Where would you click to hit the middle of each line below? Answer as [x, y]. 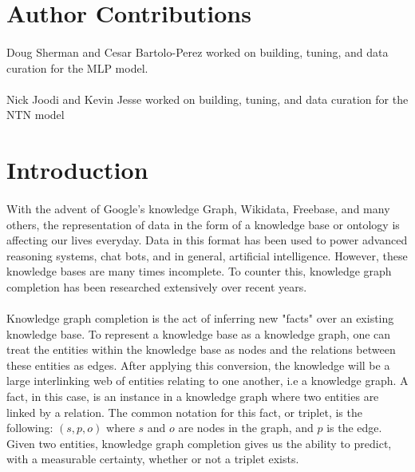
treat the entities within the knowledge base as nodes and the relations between [201, 349]
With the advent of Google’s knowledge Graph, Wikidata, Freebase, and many [198, 208]
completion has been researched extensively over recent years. [157, 286]
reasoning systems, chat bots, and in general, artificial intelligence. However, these [207, 255]
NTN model [36, 115]
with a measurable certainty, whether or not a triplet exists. [153, 459]
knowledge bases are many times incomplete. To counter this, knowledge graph [199, 271]
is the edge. [354, 428]
